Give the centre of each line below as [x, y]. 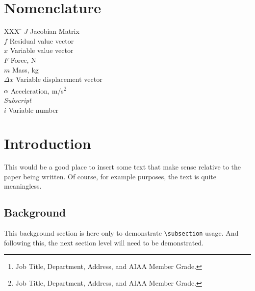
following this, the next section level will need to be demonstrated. [104, 242]
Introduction [48, 143]
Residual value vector [42, 40]
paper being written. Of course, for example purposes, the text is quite [110, 176]
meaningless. [23, 186]
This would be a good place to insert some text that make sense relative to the [122, 167]
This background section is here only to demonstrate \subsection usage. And [121, 233]
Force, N [23, 60]
